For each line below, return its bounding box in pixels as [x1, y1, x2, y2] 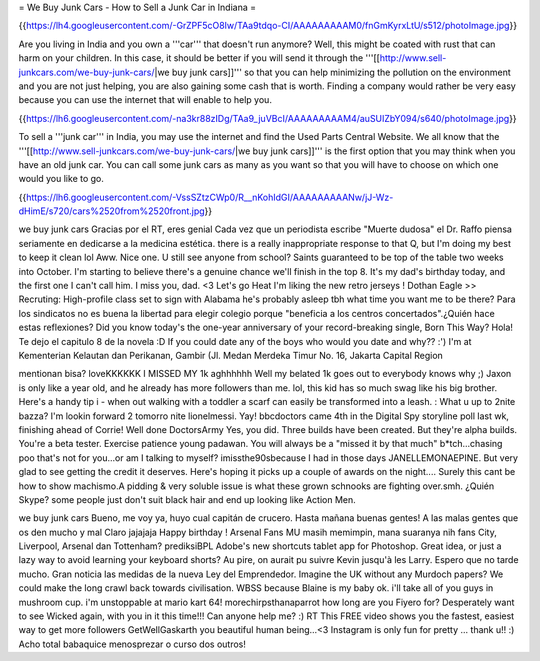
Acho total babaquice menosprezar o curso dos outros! [18, 638, 247, 650]
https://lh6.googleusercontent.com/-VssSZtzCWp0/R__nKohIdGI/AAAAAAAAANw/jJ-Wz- [25, 191, 394, 203]
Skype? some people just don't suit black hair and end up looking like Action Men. [18, 493, 357, 505]
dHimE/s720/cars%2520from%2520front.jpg [18, 205, 205, 217]
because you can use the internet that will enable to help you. [18, 94, 272, 106]
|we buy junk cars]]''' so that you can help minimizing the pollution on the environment [154, 66, 512, 78]
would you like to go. [18, 173, 105, 185]
